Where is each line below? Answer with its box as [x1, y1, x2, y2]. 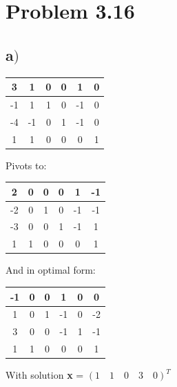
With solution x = [6, 368, 84, 382]
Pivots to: [6, 158, 47, 172]
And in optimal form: [6, 263, 96, 277]
